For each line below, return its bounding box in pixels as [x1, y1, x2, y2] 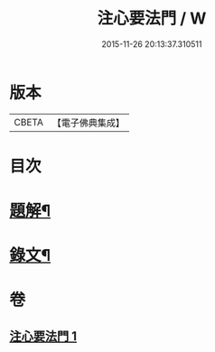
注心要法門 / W [97, 8, 207, 29]
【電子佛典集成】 [51, 116, 125, 129]
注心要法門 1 [9, 329, 78, 344]
